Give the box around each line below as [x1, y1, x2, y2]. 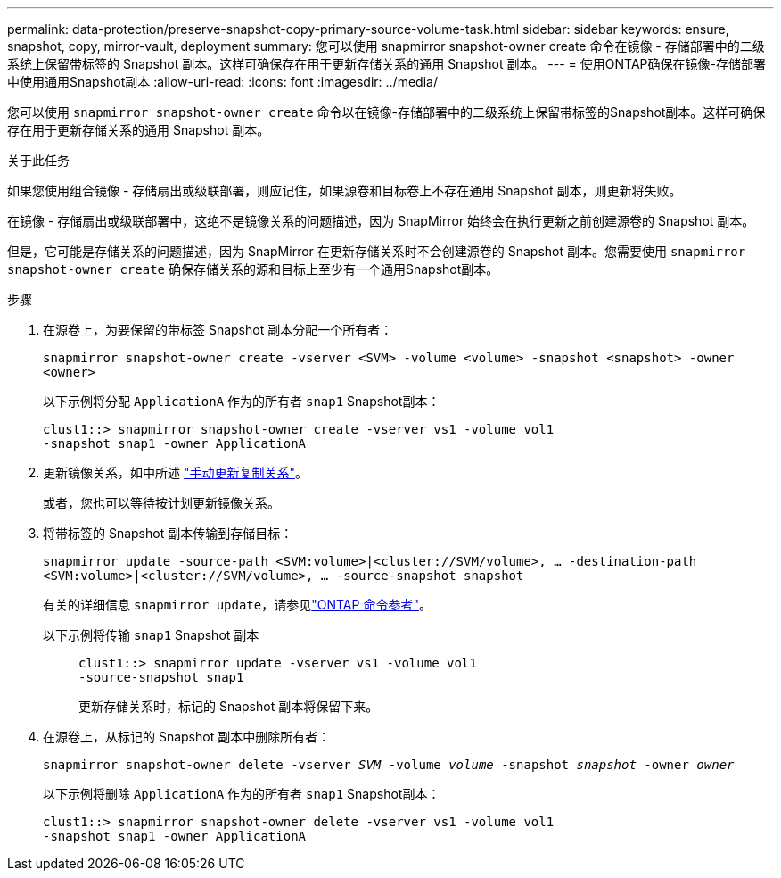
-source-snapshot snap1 [78, 670, 244, 684]
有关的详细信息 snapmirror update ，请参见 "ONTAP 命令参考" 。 [43, 597, 432, 612]
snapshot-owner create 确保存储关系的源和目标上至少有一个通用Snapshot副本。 [7, 261, 499, 277]
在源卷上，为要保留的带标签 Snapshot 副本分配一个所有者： [43, 322, 393, 337]
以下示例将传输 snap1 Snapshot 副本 [43, 627, 259, 642]
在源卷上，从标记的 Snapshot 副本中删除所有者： [43, 729, 331, 744]
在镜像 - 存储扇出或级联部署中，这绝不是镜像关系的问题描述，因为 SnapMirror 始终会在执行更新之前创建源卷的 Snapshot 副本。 [7, 213, 755, 228]
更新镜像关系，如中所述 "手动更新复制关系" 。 [43, 465, 308, 480]
